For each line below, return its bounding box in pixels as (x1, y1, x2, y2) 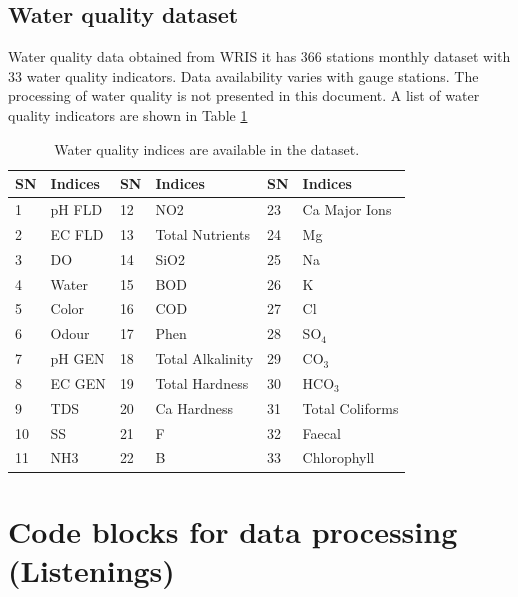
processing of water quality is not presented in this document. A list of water (8, 85, 480, 106)
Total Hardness (155, 372, 249, 393)
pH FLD (50, 199, 103, 220)
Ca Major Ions (302, 199, 392, 220)
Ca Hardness (155, 397, 233, 418)
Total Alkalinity (155, 348, 254, 369)
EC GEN (50, 372, 106, 393)
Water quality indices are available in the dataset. (54, 138, 360, 159)
